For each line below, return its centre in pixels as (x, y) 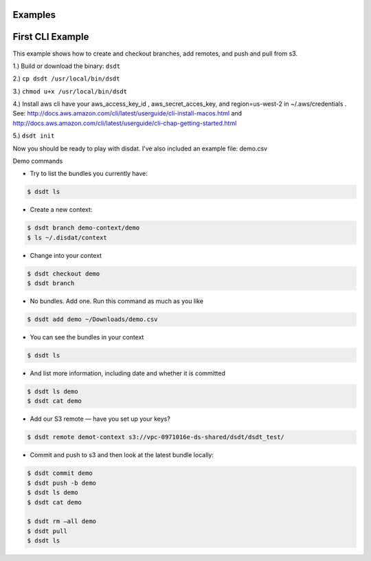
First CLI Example (51, 37)
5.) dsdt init (34, 136)
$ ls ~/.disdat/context (67, 238)
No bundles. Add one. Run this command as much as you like (117, 301)
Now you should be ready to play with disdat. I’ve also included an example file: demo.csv (140, 148)
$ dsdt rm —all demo (61, 521)
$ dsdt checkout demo (64, 274)
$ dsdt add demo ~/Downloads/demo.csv (92, 319)
